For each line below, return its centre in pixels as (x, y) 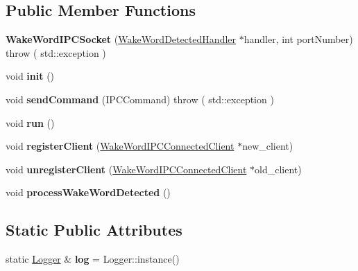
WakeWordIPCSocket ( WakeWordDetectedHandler (121, 39)
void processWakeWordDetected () (88, 192)
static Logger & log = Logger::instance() (93, 259)
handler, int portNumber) (298, 39)
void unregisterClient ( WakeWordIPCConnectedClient (126, 169)
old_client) (278, 169)
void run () (30, 122)
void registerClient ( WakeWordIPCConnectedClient (120, 146)
